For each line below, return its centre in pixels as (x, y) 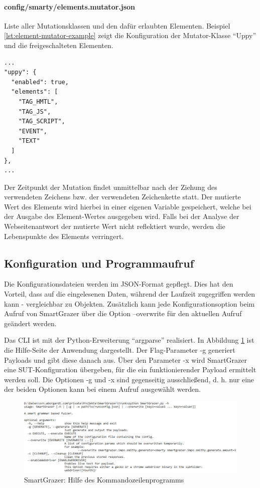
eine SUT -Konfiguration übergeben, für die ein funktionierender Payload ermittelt (130, 370)
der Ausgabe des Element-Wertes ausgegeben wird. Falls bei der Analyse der (122, 216)
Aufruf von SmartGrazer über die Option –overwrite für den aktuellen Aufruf (123, 313)
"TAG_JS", (35, 111)
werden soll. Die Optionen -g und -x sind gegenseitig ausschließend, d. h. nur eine (129, 379)
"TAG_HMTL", (38, 101)
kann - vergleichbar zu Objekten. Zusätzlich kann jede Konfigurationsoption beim (129, 303)
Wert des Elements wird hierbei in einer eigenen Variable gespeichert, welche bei (128, 206)
